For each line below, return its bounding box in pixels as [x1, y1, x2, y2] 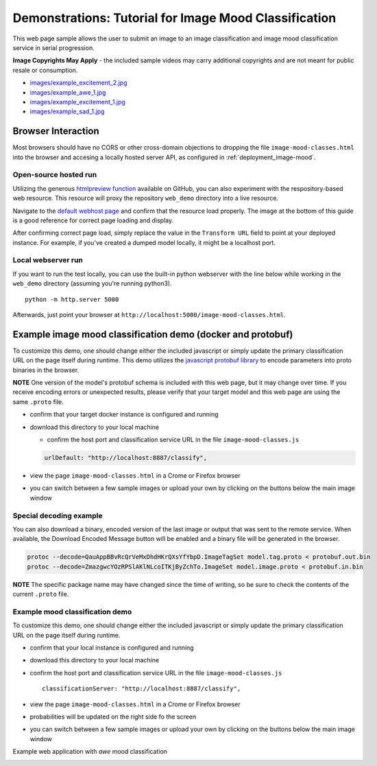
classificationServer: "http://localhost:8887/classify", [42, 685, 241, 693]
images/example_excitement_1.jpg [29, 97, 126, 106]
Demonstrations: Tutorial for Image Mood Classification [12, 10, 337, 25]
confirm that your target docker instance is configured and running [29, 410, 219, 419]
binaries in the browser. [12, 366, 80, 374]
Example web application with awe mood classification [12, 747, 168, 756]
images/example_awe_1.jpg [29, 88, 106, 96]
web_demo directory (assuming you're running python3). [12, 279, 172, 288]
